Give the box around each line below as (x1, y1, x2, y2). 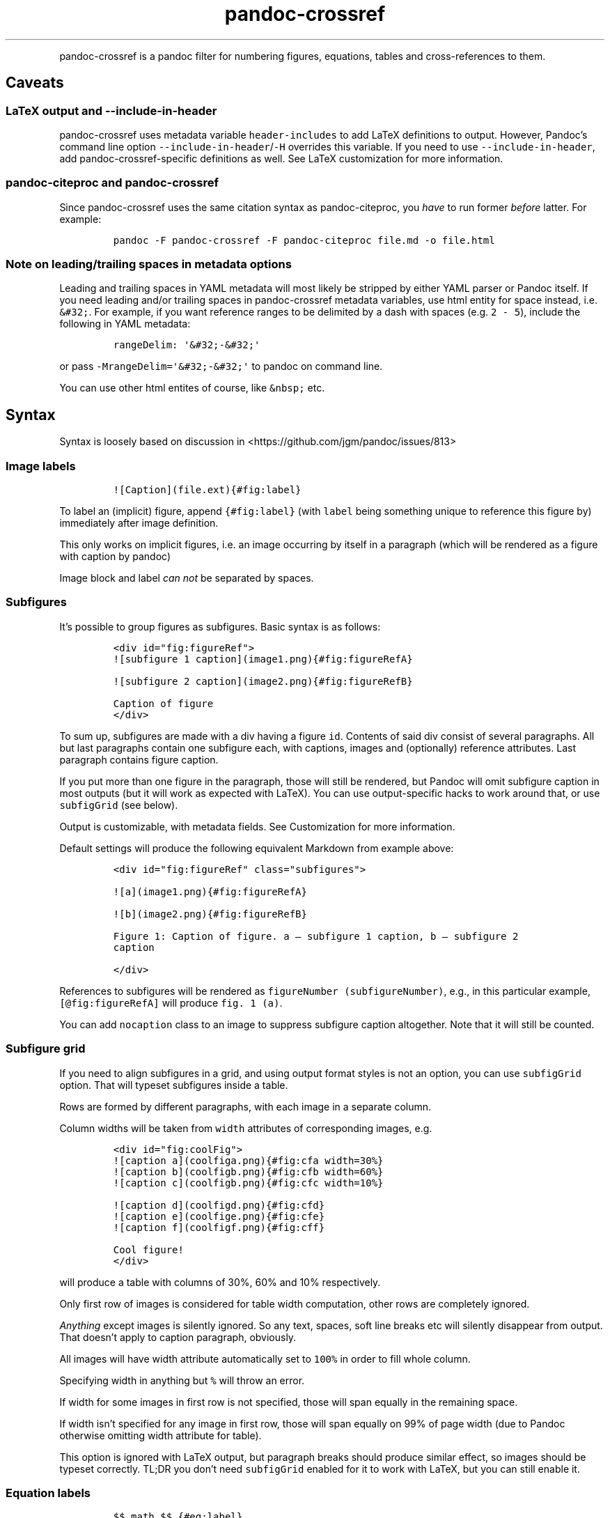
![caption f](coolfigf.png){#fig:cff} (113, 1221, 325, 1233)
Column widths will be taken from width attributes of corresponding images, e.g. (59, 1122, 432, 1134)
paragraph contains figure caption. (59, 753, 219, 766)
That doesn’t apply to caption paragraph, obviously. (59, 1331, 297, 1343)
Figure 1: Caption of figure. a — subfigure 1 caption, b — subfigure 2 (113, 930, 519, 942)
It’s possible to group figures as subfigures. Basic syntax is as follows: (59, 620, 381, 633)
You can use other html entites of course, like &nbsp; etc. (59, 382, 325, 394)
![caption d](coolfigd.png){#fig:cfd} (113, 1199, 325, 1211)
